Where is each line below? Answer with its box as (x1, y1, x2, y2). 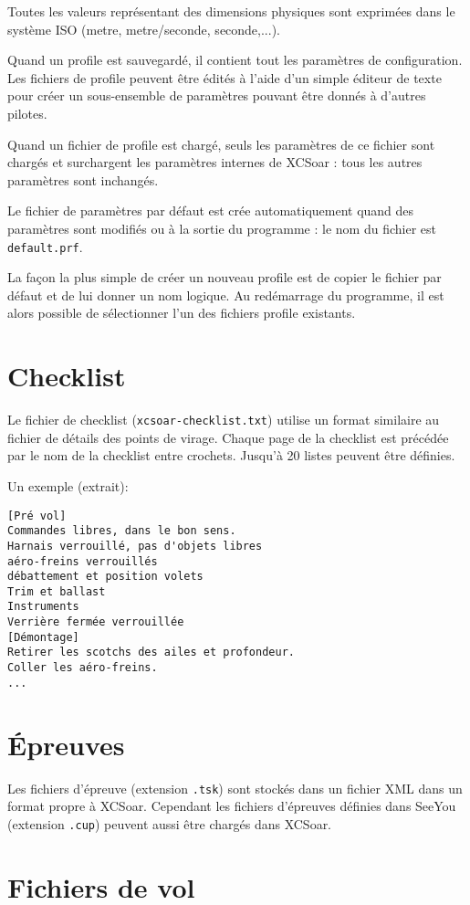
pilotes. (7, 103, 47, 122)
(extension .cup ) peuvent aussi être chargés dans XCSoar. (7, 814, 332, 833)
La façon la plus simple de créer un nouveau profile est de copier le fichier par (7, 268, 442, 287)
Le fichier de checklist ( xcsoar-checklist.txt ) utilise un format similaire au (7, 410, 440, 429)
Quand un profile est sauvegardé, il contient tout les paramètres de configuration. (7, 50, 463, 69)
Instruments (7, 600, 79, 614)
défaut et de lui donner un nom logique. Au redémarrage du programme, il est (7, 285, 444, 304)
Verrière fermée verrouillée (7, 616, 184, 629)
